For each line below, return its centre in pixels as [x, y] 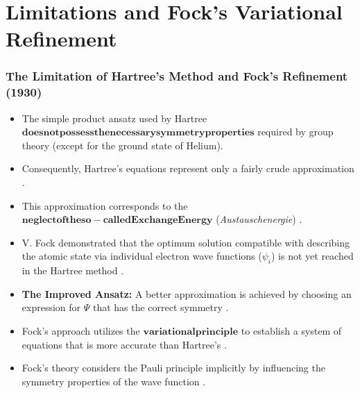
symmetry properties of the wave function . [114, 381]
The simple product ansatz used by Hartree [114, 118]
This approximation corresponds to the [105, 205]
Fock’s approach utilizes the [81, 331]
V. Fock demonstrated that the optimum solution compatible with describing [186, 242]
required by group [295, 132]
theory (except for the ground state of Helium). [122, 145]
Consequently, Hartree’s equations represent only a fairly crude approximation [188, 168]
